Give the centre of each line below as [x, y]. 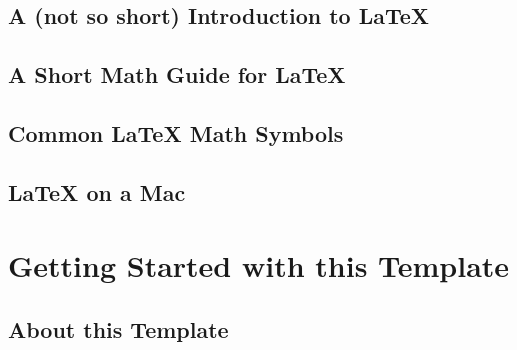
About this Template [118, 328]
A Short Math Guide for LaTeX [177, 74]
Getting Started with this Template [259, 265]
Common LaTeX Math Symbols [176, 132]
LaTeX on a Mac [97, 191]
